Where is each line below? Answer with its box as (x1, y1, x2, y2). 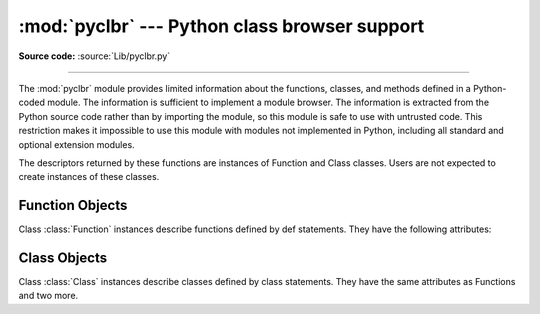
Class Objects (18, 250, 108, 266)
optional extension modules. (18, 138, 135, 150)
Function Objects (18, 197, 128, 214)
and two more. (18, 290, 79, 302)
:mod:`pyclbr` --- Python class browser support (18, 15, 425, 37)
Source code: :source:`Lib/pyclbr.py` (18, 50, 171, 62)
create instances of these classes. (18, 171, 160, 183)
